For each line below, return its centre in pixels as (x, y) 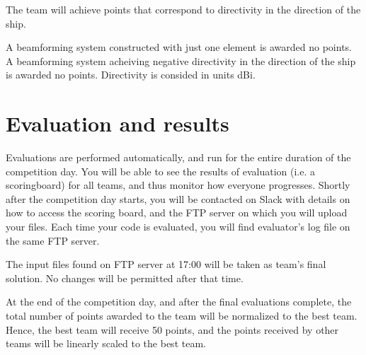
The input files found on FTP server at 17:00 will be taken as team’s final (166, 264)
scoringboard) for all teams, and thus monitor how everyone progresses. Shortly (178, 185)
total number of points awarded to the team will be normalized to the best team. (182, 316)
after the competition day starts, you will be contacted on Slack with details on (178, 198)
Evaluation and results (118, 123)
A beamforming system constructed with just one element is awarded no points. (179, 47)
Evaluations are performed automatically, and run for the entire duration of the (178, 157)
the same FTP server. (53, 240)
